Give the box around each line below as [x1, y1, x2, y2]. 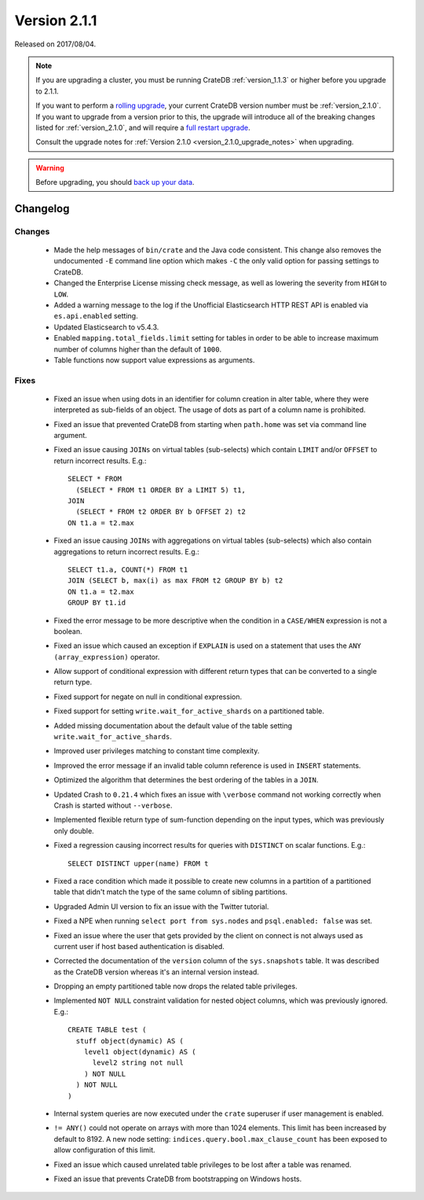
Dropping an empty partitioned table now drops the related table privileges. [53, 981, 298, 991]
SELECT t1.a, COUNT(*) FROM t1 [68, 565, 188, 574]
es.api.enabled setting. [53, 311, 138, 321]
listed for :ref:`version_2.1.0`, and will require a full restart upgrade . [35, 123, 250, 132]
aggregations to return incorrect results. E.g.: [53, 547, 199, 556]
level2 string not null [92, 1058, 185, 1067]
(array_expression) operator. [53, 652, 160, 661]
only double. [53, 826, 94, 835]
